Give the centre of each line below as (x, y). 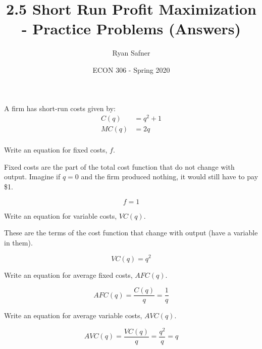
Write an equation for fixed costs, (56, 150)
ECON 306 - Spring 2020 (131, 69)
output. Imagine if (32, 177)
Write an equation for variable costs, (61, 215)
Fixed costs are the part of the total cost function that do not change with (119, 166)
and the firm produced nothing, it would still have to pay (170, 177)
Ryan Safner (131, 53)
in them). (18, 242)
